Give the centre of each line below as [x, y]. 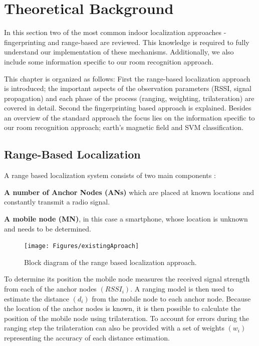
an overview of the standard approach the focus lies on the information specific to [129, 117]
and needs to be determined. [48, 228]
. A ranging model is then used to [182, 289]
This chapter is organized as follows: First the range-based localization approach [127, 78]
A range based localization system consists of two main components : [110, 175]
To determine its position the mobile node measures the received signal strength [127, 279]
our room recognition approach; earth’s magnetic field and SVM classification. [124, 127]
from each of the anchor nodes [50, 289]
